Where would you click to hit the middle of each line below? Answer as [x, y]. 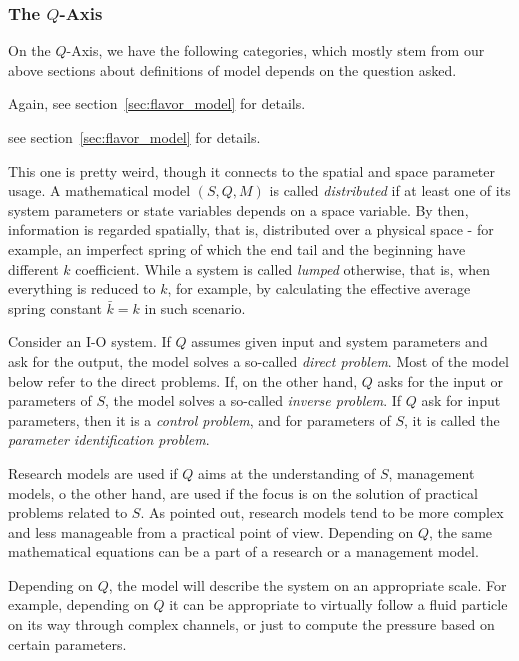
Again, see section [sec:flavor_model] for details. [157, 103]
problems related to [68, 512]
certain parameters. [67, 643]
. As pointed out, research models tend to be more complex [322, 512]
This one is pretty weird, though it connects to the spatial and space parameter [252, 170]
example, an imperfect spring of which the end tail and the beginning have [237, 248]
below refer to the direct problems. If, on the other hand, [183, 380]
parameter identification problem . [109, 439]
